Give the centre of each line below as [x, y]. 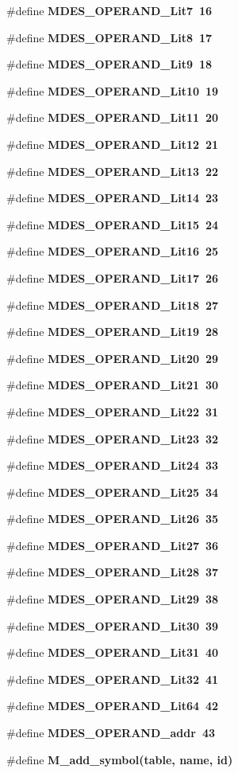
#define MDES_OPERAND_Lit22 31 [113, 411]
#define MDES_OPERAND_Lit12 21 [113, 144]
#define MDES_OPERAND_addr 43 [111, 733]
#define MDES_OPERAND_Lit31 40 [113, 652]
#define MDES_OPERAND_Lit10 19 [113, 90]
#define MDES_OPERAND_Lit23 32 [113, 438]
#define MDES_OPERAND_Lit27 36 [113, 545]
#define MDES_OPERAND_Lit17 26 [113, 277]
